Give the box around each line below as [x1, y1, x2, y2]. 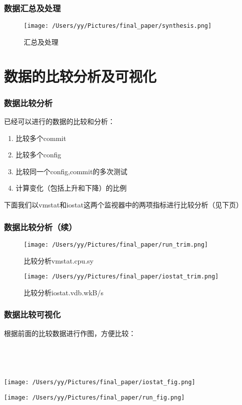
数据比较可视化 [4, 308, 61, 321]
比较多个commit [15, 133, 66, 143]
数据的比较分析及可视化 [4, 66, 157, 86]
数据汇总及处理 [4, 1, 61, 14]
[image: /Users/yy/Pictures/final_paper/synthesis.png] [24, 22, 212, 30]
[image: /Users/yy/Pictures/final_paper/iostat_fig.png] [4, 379, 195, 386]
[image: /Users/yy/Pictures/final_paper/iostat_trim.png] [24, 273, 219, 280]
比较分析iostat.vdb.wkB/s [24, 287, 103, 297]
